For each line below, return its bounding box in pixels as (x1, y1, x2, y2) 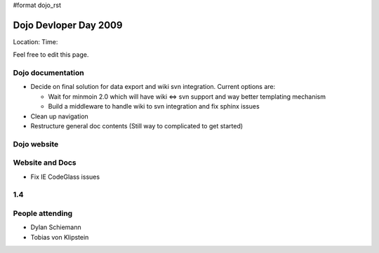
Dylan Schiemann (30, 223, 81, 231)
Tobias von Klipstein (30, 233, 89, 241)
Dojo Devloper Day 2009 (13, 19, 123, 31)
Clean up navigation (30, 112, 89, 121)
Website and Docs (13, 158, 77, 167)
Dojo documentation (13, 68, 84, 78)
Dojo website (13, 139, 59, 149)
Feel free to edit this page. (13, 50, 89, 59)
